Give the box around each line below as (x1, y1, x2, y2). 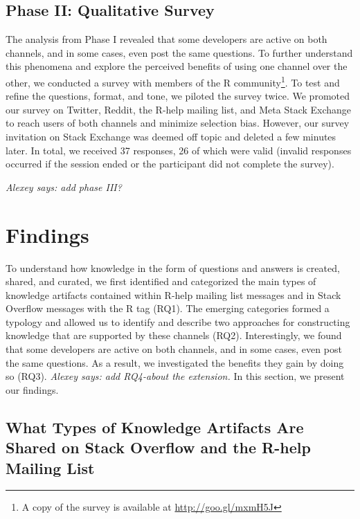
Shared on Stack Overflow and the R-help (6, 437, 311, 458)
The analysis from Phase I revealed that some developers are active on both (6, 32, 327, 46)
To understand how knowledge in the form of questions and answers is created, (6, 260, 340, 275)
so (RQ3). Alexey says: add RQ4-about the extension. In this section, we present (6, 369, 345, 383)
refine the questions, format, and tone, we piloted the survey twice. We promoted (6, 89, 350, 103)
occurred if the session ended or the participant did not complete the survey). (6, 156, 334, 171)
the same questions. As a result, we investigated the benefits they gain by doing (6, 355, 344, 370)
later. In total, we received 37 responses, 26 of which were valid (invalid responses (6, 143, 352, 157)
